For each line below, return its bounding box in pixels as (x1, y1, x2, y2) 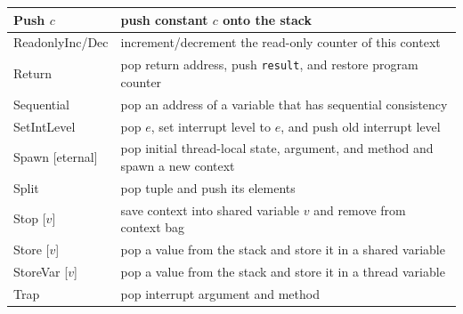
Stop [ (13, 209, 46, 228)
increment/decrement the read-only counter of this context (120, 33, 441, 52)
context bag (120, 218, 185, 237)
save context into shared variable (120, 200, 300, 219)
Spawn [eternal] (13, 148, 98, 166)
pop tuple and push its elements (120, 178, 296, 197)
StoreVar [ (13, 262, 69, 280)
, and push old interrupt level (280, 117, 441, 135)
